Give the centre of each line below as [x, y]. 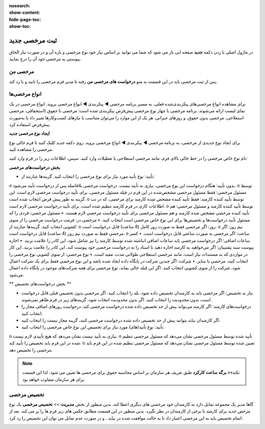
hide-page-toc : [25, 19]
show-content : [25, 13]
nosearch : [20, 6]
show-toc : [20, 27]
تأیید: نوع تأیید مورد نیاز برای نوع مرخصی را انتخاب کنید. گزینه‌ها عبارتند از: [88, 176]
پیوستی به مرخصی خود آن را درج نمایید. [45, 59]
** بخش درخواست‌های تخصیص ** [40, 284]
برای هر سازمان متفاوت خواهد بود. [54, 379]
